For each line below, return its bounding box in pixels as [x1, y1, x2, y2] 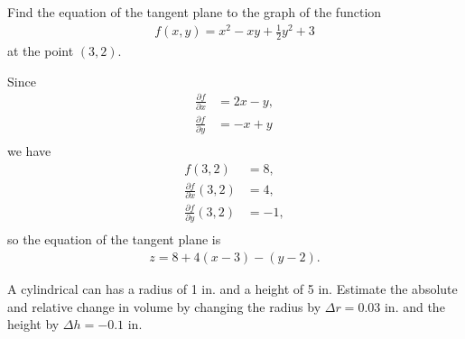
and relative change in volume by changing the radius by [7, 297, 321, 316]
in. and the [384, 297, 445, 316]
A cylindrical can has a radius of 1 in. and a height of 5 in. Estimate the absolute [7, 279, 458, 298]
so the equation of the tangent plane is [7, 230, 221, 249]
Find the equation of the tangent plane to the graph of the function [7, 3, 382, 21]
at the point [7, 41, 74, 60]
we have [7, 141, 51, 160]
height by [7, 315, 60, 334]
